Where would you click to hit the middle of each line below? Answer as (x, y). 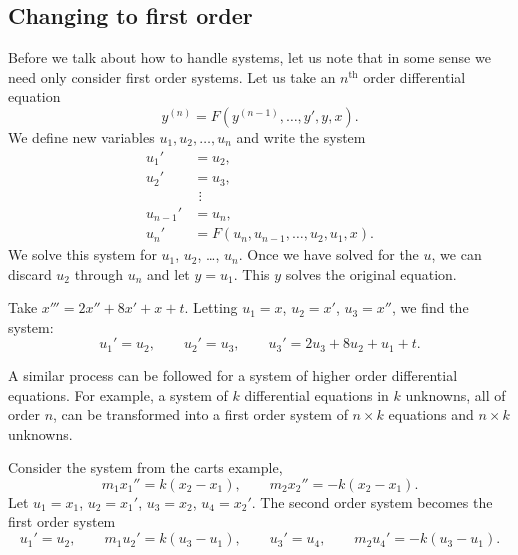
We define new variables (81, 136)
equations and (431, 414)
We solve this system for (82, 254)
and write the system (301, 136)
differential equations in (316, 394)
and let (168, 273)
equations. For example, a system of (118, 394)
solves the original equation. (371, 273)
